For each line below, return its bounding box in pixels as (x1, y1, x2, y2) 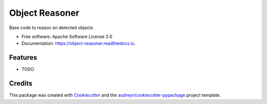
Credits (9, 79, 33, 88)
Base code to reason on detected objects (9, 25, 93, 31)
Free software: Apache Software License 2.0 (21, 34, 113, 39)
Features (9, 53, 37, 62)
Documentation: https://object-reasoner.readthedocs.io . (21, 40, 136, 46)
